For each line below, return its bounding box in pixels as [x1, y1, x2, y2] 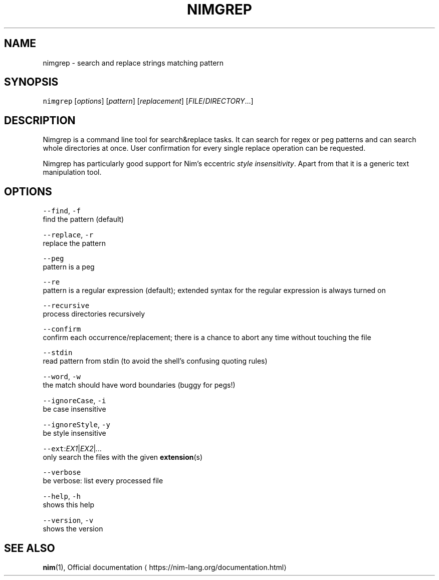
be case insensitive [43, 405, 106, 414]
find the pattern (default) [43, 215, 124, 224]
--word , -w [43, 372, 81, 381]
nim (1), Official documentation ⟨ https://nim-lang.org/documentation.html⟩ [43, 562, 287, 571]
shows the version [43, 524, 103, 533]
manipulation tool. [43, 168, 102, 177]
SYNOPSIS [4, 76, 59, 89]
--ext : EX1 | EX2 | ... [43, 444, 102, 453]
